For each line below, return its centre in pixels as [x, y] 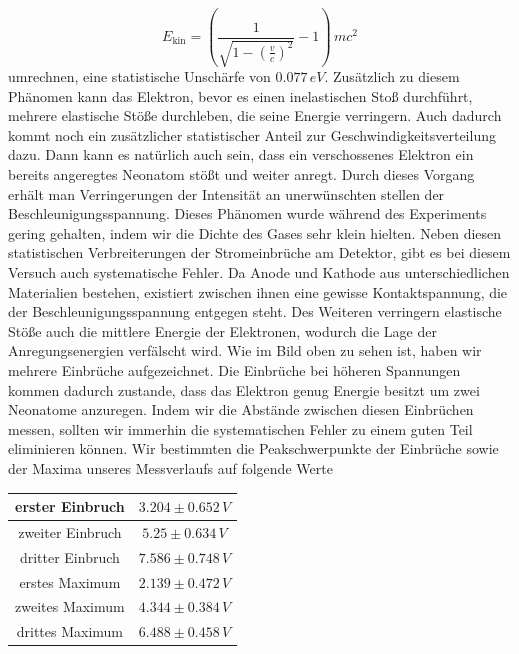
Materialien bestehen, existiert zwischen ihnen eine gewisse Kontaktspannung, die [258, 291]
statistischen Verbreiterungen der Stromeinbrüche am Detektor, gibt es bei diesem [259, 252]
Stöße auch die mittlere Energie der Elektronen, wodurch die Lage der [222, 330]
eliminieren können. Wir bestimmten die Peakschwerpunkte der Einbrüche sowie [253, 448]
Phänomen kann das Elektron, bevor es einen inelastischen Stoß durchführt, [240, 95]
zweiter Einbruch [70, 531]
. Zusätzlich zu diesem [392, 76]
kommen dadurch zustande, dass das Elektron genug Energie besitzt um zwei [244, 389]
